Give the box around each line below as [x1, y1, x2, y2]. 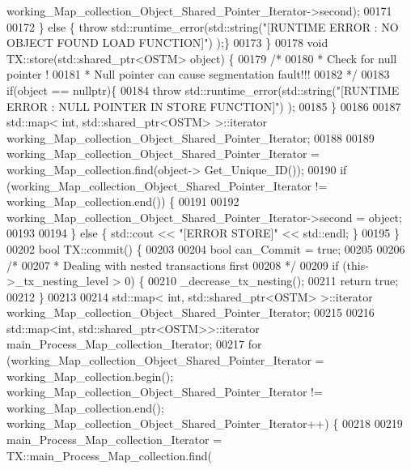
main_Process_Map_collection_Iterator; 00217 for [6, 335, 262, 352]
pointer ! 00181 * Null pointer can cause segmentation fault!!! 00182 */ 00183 [6, 66, 390, 83]
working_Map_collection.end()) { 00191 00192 [6, 193, 239, 210]
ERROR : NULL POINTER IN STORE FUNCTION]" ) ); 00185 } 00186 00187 [6, 97, 401, 114]
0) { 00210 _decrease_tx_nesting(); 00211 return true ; [125, 272, 399, 289]
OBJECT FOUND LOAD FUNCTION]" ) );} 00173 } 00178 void [6, 34, 328, 51]
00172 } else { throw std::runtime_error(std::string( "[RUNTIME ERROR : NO [6, 18, 399, 35]
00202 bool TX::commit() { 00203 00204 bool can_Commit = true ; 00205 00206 [6, 240, 405, 257]
